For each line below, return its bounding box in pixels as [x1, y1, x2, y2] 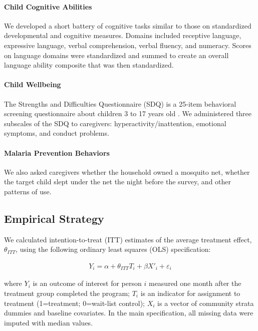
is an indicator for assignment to [140, 287, 240, 298]
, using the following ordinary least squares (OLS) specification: [16, 244, 211, 254]
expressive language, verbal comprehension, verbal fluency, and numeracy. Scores [4, 40, 251, 50]
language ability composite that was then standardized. [4, 60, 174, 70]
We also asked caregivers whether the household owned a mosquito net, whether [4, 166, 250, 177]
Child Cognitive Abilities [4, 1, 92, 12]
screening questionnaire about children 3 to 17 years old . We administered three [4, 108, 252, 119]
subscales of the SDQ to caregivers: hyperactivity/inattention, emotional [4, 118, 226, 128]
